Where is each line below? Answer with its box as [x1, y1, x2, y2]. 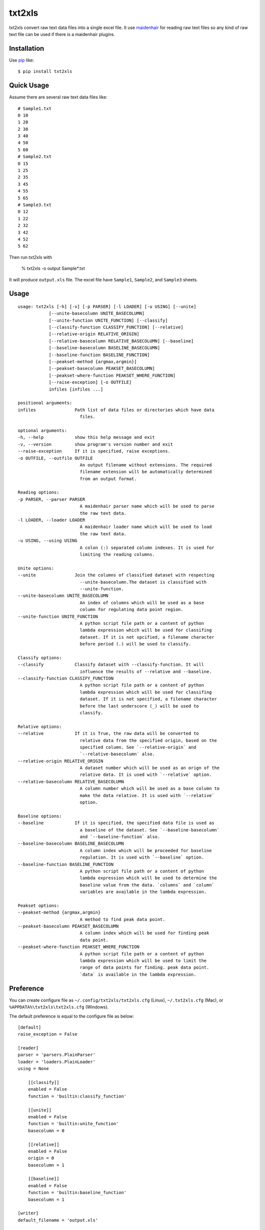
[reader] [18, 1045, 39, 1051]
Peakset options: [18, 903, 59, 908]
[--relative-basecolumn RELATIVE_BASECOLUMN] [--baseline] [49, 338, 194, 344]
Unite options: [18, 565, 54, 571]
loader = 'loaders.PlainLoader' [18, 1059, 96, 1065]
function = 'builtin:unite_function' [27, 1121, 119, 1127]
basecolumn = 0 [27, 1128, 65, 1134]
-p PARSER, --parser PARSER [18, 496, 85, 502]
